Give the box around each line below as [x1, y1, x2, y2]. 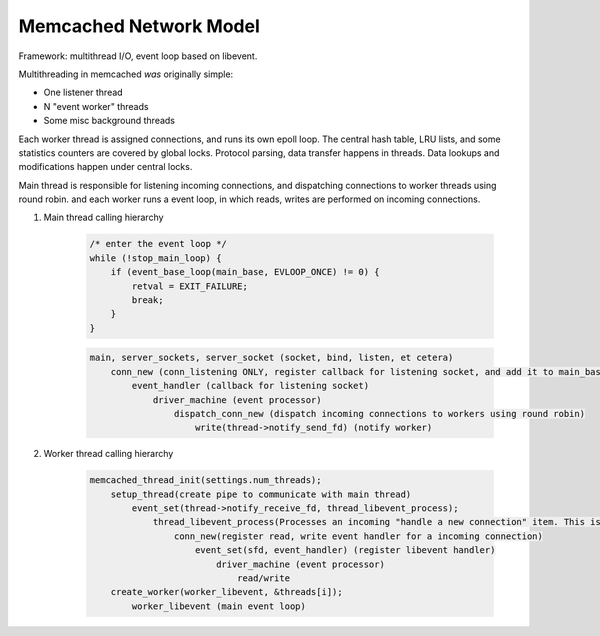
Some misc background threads [43, 115, 175, 127]
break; [131, 295, 164, 305]
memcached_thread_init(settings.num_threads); [89, 475, 322, 486]
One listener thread [43, 86, 124, 99]
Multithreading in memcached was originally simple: [18, 68, 234, 80]
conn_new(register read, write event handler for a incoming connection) [173, 530, 544, 542]
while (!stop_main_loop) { [89, 252, 222, 264]
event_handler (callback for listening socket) [131, 380, 370, 392]
